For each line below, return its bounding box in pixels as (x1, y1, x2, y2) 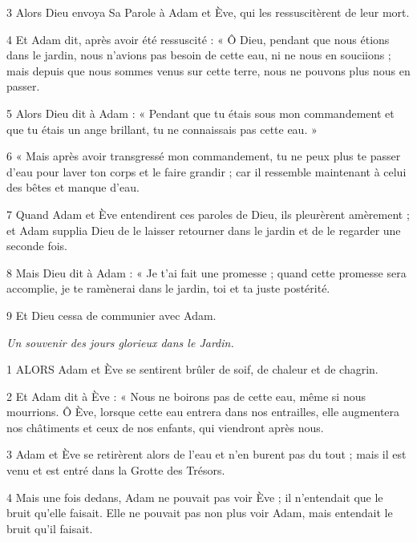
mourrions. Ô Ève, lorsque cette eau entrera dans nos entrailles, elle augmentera (6, 403, 400, 420)
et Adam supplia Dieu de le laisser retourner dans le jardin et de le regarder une (6, 221, 401, 238)
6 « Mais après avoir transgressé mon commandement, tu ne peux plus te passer (6, 148, 401, 164)
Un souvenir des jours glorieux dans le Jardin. (6, 334, 234, 350)
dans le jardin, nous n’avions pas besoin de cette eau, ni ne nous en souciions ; (6, 47, 391, 63)
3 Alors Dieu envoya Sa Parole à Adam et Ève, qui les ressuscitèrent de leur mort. (6, 4, 410, 20)
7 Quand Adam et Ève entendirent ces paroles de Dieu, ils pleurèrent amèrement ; (6, 205, 410, 222)
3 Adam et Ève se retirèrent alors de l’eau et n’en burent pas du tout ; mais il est (6, 446, 407, 463)
